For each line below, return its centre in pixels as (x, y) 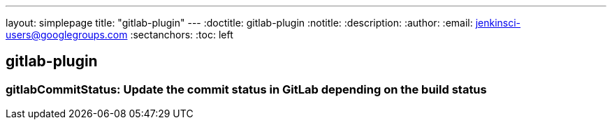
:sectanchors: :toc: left (182, 35)
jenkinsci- (498, 23)
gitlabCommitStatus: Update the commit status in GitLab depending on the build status (246, 89)
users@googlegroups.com (67, 35)
